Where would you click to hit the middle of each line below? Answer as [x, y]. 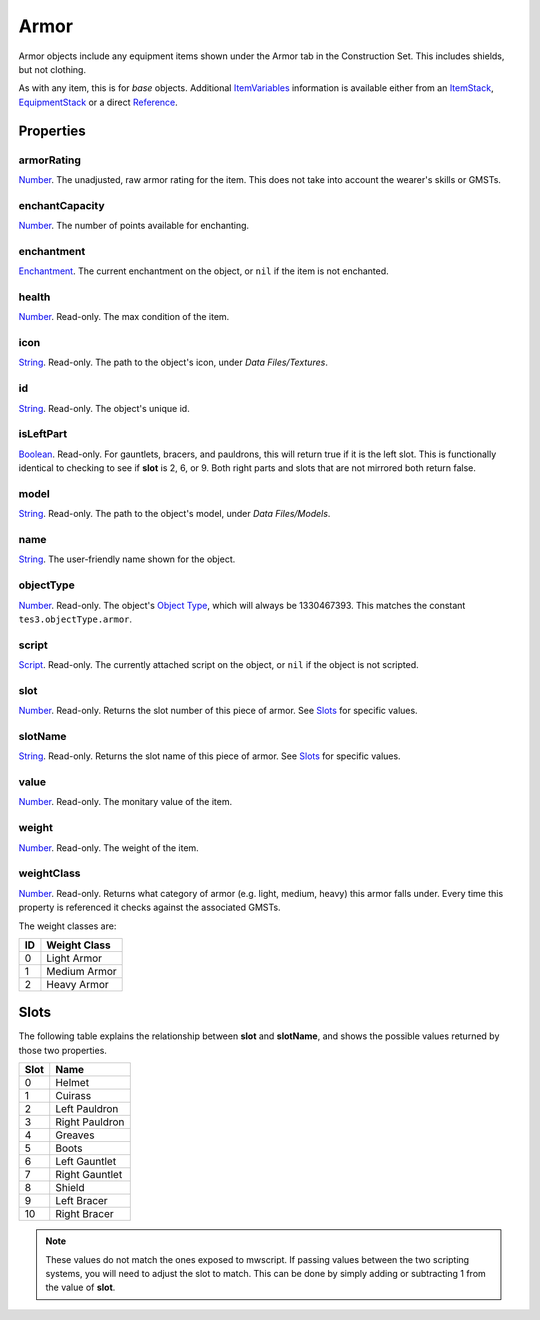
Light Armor [74, 958]
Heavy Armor [77, 984]
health [34, 297]
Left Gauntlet [86, 1162]
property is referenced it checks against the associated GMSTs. [149, 907]
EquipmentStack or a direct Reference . [98, 102]
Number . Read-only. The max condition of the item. [124, 317]
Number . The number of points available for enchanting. [134, 226]
